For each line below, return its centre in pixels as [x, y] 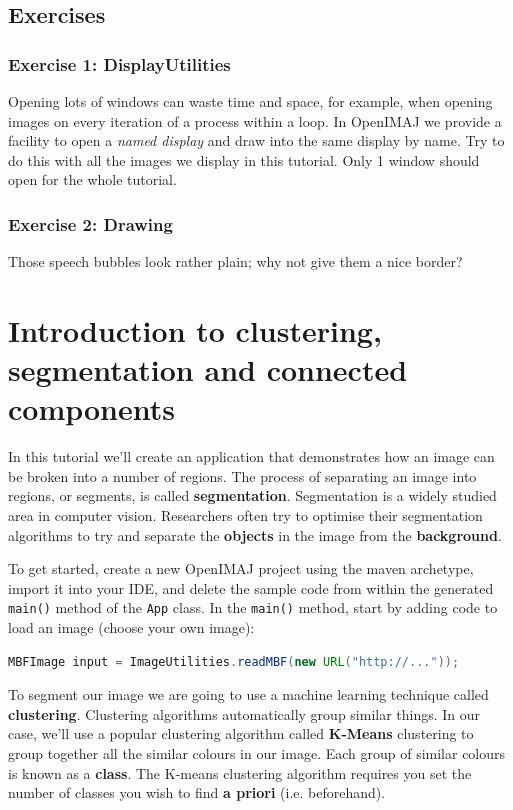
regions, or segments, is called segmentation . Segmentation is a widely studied [252, 495]
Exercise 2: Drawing [90, 223]
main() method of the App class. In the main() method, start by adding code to [253, 607]
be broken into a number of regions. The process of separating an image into [242, 475]
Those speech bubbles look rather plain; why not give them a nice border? [235, 261]
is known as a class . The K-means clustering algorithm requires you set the [240, 772]
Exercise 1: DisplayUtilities [119, 63]
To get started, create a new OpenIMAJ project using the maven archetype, [241, 568]
